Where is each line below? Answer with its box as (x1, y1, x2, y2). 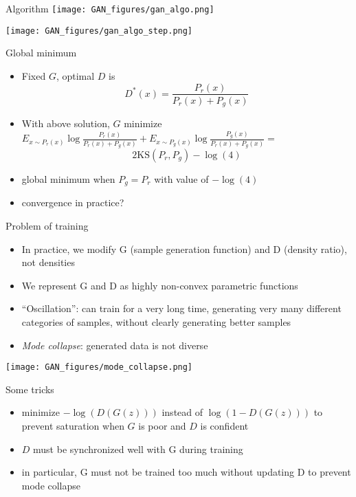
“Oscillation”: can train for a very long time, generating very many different (21, 301, 342, 316)
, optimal (56, 68, 95, 82)
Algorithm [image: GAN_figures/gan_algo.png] (5, 1, 214, 15)
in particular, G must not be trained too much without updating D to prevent (21, 465, 351, 479)
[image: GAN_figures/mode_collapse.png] (5, 362, 193, 373)
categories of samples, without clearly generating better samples (21, 314, 291, 329)
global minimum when (21, 171, 115, 186)
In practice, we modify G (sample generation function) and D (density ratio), (21, 241, 347, 256)
